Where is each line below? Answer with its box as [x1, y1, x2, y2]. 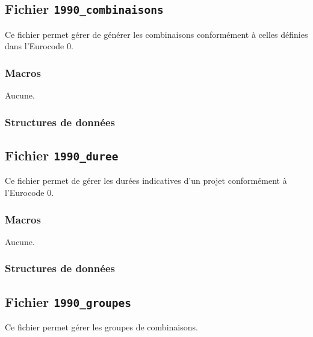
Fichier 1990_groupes [5, 292, 132, 311]
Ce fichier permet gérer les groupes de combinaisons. [5, 321, 198, 333]
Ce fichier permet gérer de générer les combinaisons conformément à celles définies [5, 28, 308, 40]
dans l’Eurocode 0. [5, 40, 73, 52]
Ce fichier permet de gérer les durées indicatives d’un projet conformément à [5, 174, 287, 187]
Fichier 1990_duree [5, 146, 119, 165]
